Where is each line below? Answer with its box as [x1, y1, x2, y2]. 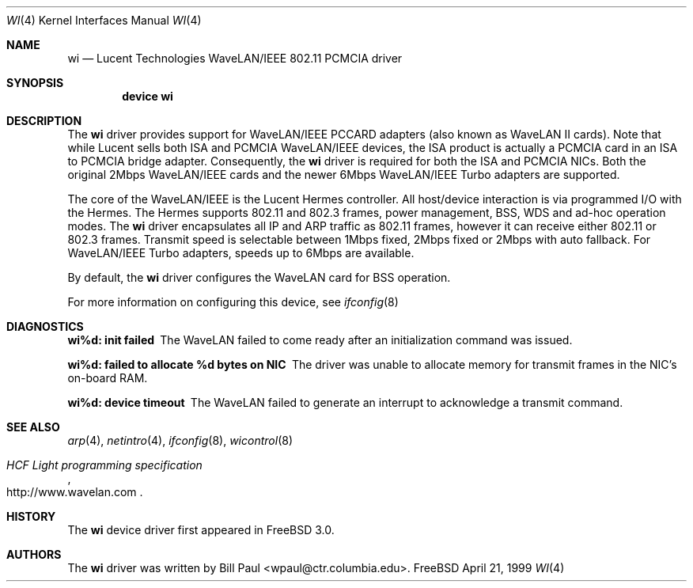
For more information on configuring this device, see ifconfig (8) [67, 295, 399, 309]
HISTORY [6, 510, 56, 523]
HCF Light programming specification [6, 458, 203, 472]
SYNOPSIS [6, 76, 64, 89]
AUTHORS [6, 548, 62, 561]
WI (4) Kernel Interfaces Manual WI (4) [6, 13, 202, 27]
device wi [122, 89, 173, 103]
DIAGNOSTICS [6, 320, 84, 333]
